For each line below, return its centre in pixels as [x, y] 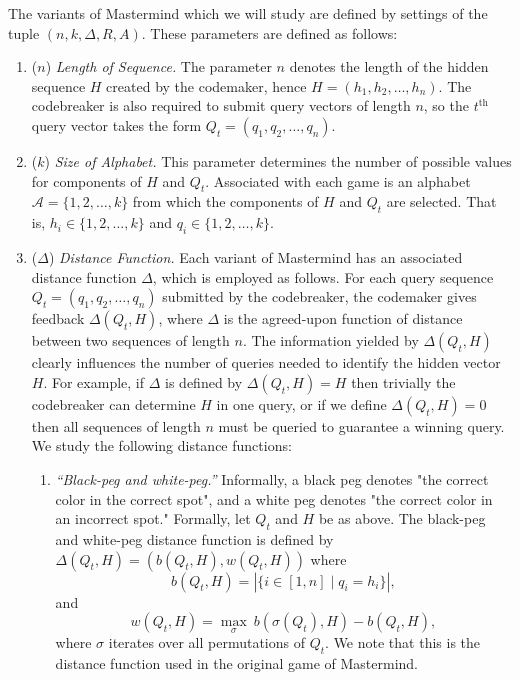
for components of [86, 180]
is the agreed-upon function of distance [343, 318]
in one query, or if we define [301, 403]
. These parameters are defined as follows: [269, 32]
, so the [446, 105]
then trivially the [403, 381]
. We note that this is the [403, 642]
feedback [58, 318]
